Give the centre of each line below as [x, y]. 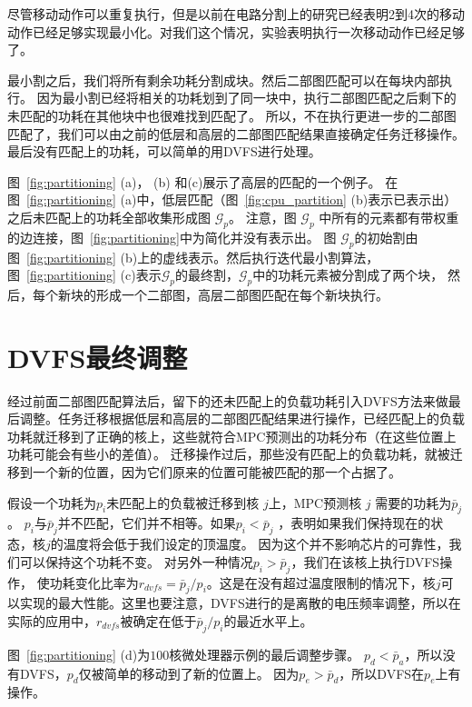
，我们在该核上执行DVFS [365, 561]
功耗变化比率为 [94, 582]
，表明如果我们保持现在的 [354, 523]
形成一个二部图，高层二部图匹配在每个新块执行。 [242, 294]
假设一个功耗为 [52, 502]
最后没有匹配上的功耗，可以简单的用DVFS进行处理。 [164, 151]
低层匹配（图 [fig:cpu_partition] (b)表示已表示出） [310, 199]
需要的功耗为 [413, 502]
